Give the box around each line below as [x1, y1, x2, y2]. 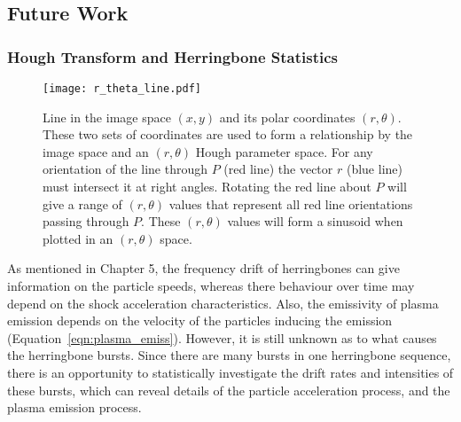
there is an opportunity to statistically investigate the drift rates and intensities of [7, 363, 454, 381]
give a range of [43, 194, 122, 213]
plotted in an [43, 229, 113, 247]
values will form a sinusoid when [227, 212, 403, 231]
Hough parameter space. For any [195, 142, 373, 160]
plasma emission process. [7, 398, 142, 417]
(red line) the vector [223, 160, 333, 178]
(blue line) [346, 160, 402, 178]
